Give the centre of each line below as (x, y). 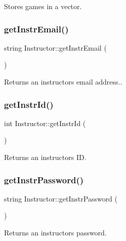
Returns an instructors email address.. (63, 82)
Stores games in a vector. (43, 6)
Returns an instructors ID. (45, 157)
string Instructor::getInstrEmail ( (55, 47)
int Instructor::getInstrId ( (45, 123)
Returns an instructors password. (55, 232)
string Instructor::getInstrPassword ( (61, 198)
